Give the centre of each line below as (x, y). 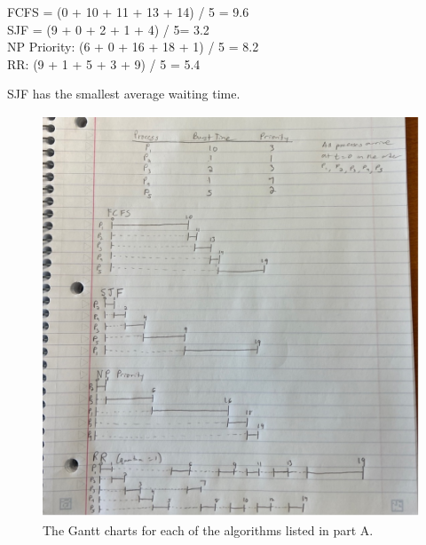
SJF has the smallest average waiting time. (124, 94)
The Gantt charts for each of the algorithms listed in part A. (208, 530)
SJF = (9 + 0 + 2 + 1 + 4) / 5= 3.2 (108, 29)
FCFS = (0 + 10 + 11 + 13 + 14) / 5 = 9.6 (128, 12)
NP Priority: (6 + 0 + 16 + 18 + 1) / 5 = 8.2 (133, 47)
